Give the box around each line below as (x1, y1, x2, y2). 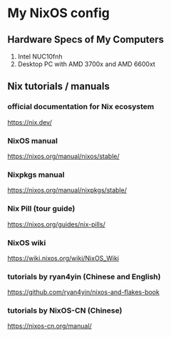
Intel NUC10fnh (17, 52, 63, 61)
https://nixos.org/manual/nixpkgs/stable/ (7, 186, 127, 195)
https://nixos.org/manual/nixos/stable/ (7, 152, 120, 160)
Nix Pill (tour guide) (7, 204, 76, 214)
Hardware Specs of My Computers (7, 33, 165, 46)
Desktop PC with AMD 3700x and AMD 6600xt (17, 60, 155, 68)
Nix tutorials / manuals (7, 81, 110, 93)
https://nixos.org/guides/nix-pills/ (7, 219, 105, 229)
